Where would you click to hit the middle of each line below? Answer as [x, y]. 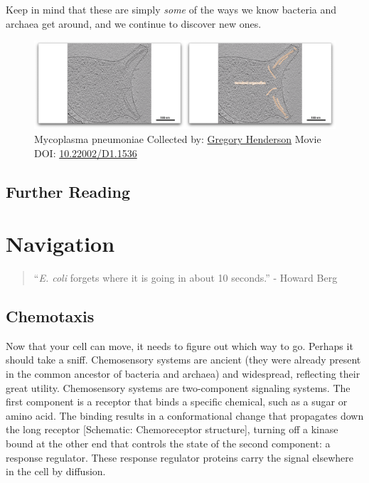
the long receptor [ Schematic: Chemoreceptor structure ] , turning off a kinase [172, 429]
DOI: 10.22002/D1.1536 [86, 153]
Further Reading [68, 191]
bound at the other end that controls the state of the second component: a [168, 444]
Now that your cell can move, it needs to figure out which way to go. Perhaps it [180, 345]
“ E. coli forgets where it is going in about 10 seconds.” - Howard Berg [186, 278]
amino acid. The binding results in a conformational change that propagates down [185, 415]
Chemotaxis [50, 316]
